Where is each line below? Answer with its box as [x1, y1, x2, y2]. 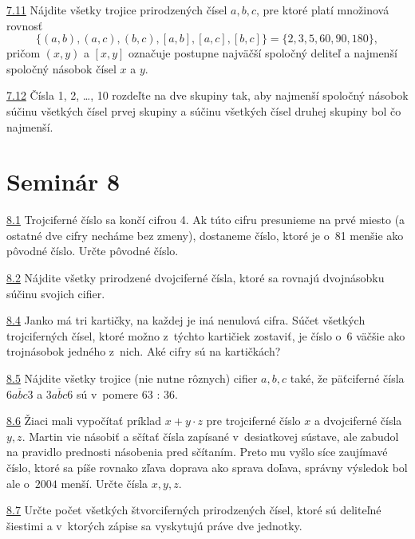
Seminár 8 [6, 165, 121, 198]
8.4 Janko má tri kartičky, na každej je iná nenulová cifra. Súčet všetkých [6, 312, 366, 329]
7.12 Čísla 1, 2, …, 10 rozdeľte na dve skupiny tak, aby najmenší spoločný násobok [6, 87, 409, 104]
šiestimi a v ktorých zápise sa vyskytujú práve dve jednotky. [6, 517, 302, 533]
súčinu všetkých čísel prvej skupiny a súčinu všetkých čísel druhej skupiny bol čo [6, 102, 401, 119]
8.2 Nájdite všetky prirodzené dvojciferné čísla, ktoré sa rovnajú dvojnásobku [6, 269, 385, 286]
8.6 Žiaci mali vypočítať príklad [6, 412, 162, 429]
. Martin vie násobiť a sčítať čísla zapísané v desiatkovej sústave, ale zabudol [22, 427, 399, 444]
